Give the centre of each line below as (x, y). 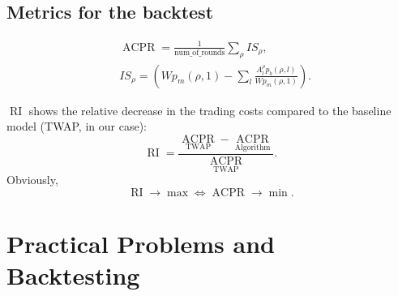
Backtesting (73, 275)
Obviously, (32, 180)
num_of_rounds (199, 52)
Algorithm (252, 148)
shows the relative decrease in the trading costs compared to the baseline (210, 110)
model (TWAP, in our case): (77, 126)
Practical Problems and (141, 244)
